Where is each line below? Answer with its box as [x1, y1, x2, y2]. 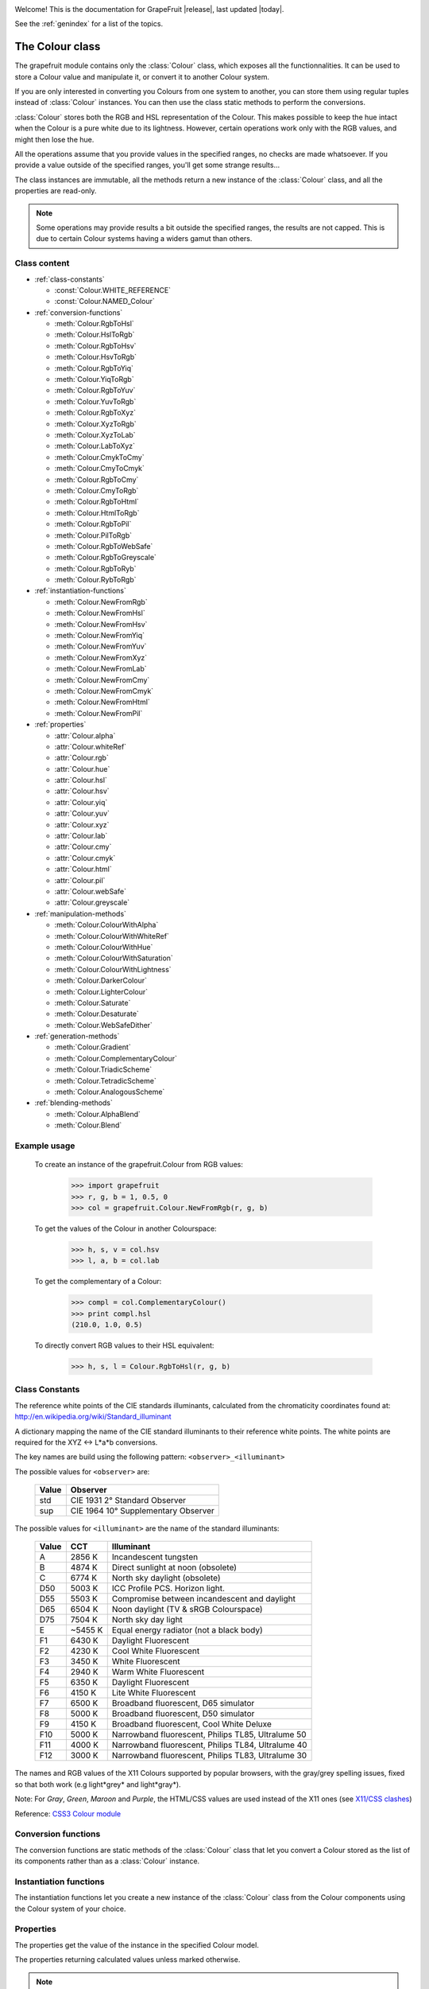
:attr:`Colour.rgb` [54, 753, 109, 763]
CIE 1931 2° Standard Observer [70, 1495, 187, 1506]
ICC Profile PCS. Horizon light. [111, 1583, 226, 1594]
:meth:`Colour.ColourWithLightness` [54, 964, 172, 974]
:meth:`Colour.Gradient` [54, 1042, 131, 1052]
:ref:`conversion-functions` [34, 307, 123, 317]
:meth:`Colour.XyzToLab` [54, 430, 136, 439]
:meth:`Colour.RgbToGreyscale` [54, 553, 157, 562]
